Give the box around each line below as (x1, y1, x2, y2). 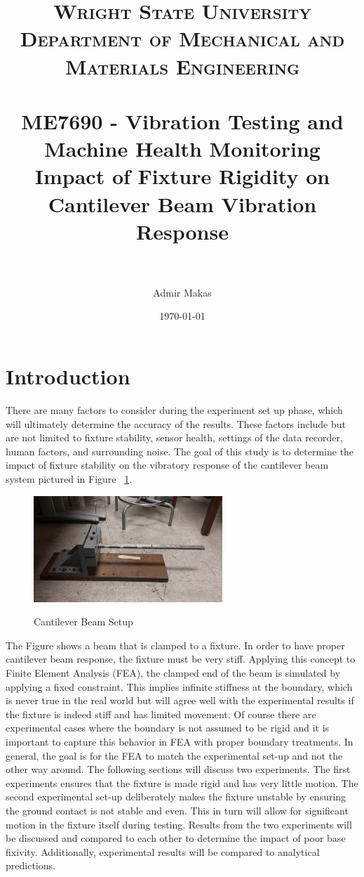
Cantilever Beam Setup (34, 614, 133, 629)
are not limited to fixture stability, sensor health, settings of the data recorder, (6, 430, 343, 445)
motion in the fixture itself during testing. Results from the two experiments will (6, 817, 352, 831)
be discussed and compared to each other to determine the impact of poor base (6, 831, 346, 845)
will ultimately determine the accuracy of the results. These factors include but (6, 416, 346, 431)
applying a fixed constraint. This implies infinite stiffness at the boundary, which (6, 679, 353, 694)
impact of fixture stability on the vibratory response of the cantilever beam (6, 457, 329, 472)
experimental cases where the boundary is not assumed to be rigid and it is (6, 720, 330, 735)
